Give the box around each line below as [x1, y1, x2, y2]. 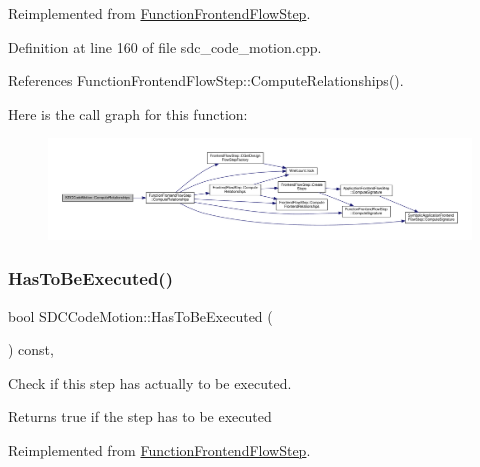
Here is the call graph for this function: [8, 103, 248, 124]
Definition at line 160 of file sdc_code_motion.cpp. [8, 36, 322, 57]
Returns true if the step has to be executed [8, 406, 272, 427]
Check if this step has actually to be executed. [8, 372, 292, 393]
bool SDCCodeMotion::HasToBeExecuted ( [8, 305, 273, 326]
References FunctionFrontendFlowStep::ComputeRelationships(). [8, 70, 404, 91]
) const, [8, 339, 54, 360]
